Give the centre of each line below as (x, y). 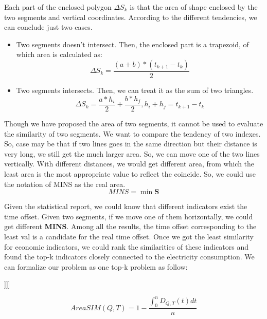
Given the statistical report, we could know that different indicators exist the (126, 206)
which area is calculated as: (59, 54)
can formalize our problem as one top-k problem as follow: (96, 266)
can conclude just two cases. (48, 27)
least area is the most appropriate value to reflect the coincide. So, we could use (130, 174)
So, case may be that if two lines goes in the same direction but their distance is (131, 144)
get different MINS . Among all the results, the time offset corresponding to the (130, 226)
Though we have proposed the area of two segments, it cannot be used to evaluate (134, 124)
